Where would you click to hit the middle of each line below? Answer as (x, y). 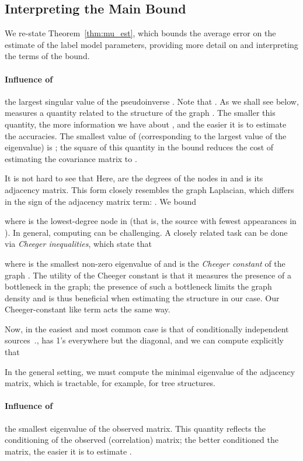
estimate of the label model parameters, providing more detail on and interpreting (151, 44)
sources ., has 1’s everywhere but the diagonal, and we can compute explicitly (144, 340)
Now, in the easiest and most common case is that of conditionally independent (147, 328)
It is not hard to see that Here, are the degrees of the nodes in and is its (134, 178)
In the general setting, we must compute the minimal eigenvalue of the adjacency (150, 371)
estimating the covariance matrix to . (71, 158)
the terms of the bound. (47, 56)
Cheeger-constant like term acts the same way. (88, 309)
